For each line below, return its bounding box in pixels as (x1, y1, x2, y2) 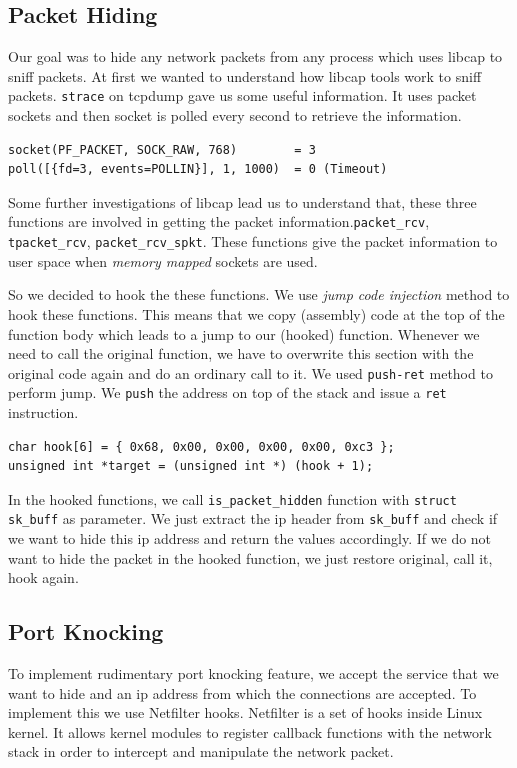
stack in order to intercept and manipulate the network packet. (8, 741, 394, 762)
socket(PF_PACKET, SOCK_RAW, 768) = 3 (8, 142, 316, 157)
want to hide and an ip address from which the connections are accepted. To (8, 682, 477, 703)
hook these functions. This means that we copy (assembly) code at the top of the (8, 303, 505, 324)
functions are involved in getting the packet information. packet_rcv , (8, 211, 430, 232)
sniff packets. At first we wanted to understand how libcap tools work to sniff (8, 65, 482, 86)
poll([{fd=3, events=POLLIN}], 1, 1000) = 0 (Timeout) (8, 162, 388, 177)
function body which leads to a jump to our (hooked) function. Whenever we (8, 323, 480, 344)
